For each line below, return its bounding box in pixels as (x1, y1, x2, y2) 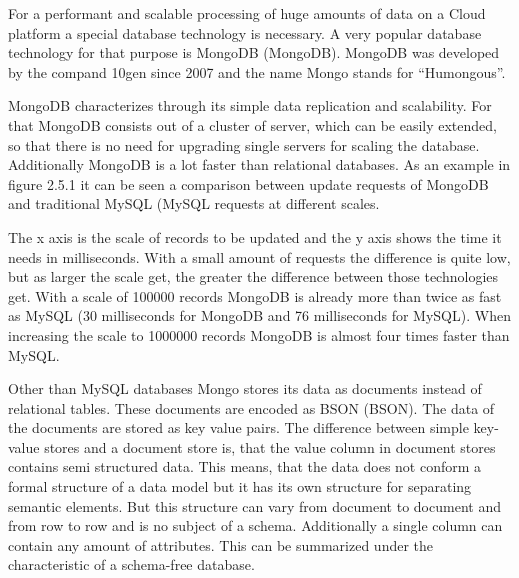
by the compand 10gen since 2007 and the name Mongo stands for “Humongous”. (8, 61, 506, 82)
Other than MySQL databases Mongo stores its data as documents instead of (8, 378, 482, 399)
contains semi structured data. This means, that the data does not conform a (8, 456, 482, 477)
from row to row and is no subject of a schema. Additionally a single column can (8, 515, 503, 536)
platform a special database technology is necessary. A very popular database (8, 22, 482, 43)
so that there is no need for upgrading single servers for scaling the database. (8, 134, 480, 155)
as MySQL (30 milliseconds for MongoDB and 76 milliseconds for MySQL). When (8, 305, 511, 326)
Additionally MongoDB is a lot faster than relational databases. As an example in (8, 154, 511, 175)
